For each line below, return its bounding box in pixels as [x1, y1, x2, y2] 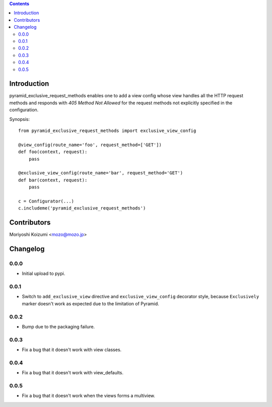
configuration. [9, 107, 39, 113]
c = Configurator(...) [18, 198, 75, 204]
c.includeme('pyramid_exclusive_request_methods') [18, 206, 146, 211]
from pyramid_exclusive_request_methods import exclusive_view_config [18, 127, 196, 133]
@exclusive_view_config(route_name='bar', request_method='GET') [18, 170, 183, 176]
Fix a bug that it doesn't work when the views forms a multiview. [22, 393, 156, 399]
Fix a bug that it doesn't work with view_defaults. [22, 370, 123, 376]
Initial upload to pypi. [22, 270, 65, 277]
